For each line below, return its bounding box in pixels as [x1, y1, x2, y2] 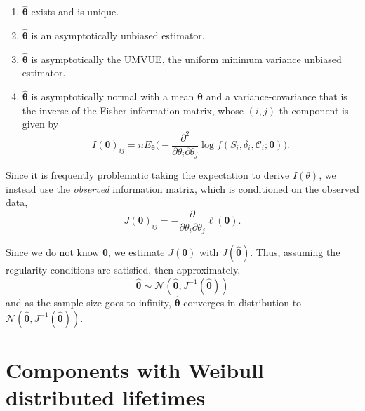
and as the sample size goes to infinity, [6, 295, 171, 310]
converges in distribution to [183, 295, 302, 310]
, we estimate [108, 245, 165, 260]
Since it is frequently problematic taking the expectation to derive [6, 168, 290, 182]
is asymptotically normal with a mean [31, 89, 194, 104]
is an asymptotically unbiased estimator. [31, 28, 205, 43]
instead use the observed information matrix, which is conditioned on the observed [6, 181, 359, 196]
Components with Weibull [6, 355, 264, 384]
